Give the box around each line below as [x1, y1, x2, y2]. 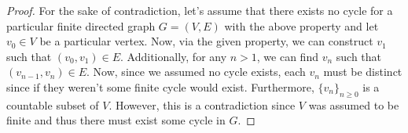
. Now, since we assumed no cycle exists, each [86, 63, 306, 80]
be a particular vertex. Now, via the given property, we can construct [39, 33, 373, 49]
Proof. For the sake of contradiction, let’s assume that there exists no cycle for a [6, 2, 393, 18]
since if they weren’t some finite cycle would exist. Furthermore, [6, 78, 314, 95]
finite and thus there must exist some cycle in [6, 112, 226, 128]
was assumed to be [308, 96, 399, 113]
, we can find [256, 48, 318, 64]
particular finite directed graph [6, 17, 156, 34]
